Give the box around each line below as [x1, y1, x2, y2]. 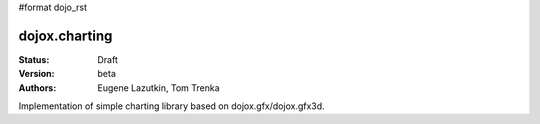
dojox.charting [18, 27, 113, 44]
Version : [18, 68, 55, 80]
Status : [18, 53, 50, 65]
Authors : [18, 81, 57, 94]
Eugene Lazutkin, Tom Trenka [97, 81, 220, 94]
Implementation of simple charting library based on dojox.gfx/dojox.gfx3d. [18, 100, 325, 112]
